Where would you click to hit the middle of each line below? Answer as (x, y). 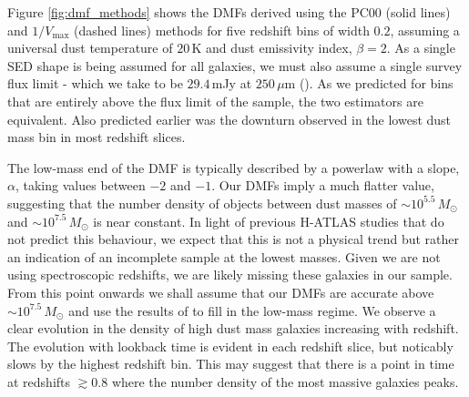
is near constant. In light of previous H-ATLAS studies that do (269, 221)
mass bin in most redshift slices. (97, 137)
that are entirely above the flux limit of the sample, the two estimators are (215, 101)
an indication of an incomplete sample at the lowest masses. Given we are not (224, 256)
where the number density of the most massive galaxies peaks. (285, 381)
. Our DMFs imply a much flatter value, (323, 185)
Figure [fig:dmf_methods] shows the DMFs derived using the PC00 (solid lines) (229, 12)
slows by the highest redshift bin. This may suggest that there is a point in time (231, 364)
